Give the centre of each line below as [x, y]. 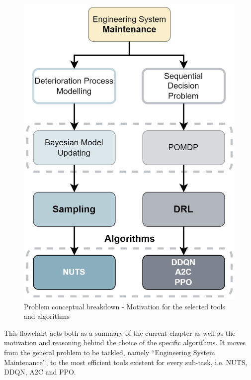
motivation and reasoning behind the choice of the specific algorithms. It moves [125, 342]
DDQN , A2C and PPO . [40, 372]
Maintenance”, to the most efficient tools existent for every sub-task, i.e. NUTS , [126, 362]
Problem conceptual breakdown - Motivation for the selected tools [125, 306]
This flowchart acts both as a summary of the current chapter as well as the [120, 332]
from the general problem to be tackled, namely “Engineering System [110, 352]
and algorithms [47, 316]
